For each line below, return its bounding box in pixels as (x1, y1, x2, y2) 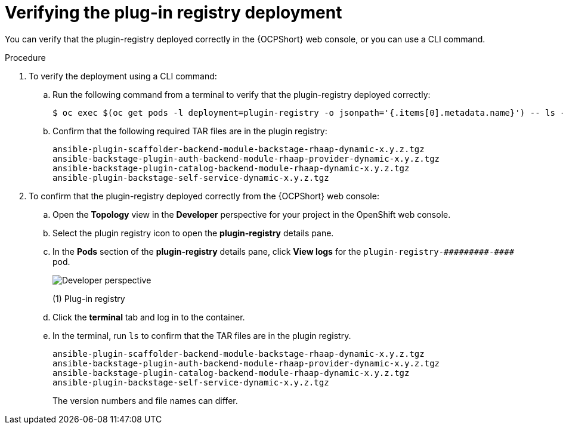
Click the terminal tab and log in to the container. (52, 311, 245, 322)
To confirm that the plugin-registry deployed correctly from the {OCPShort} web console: (29, 190, 379, 201)
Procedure (5, 52, 46, 63)
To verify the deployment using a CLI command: (29, 70, 217, 81)
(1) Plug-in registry (52, 293, 125, 304)
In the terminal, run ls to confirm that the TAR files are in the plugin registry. (52, 330, 351, 341)
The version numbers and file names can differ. (52, 395, 238, 406)
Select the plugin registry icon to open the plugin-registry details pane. (52, 227, 334, 238)
